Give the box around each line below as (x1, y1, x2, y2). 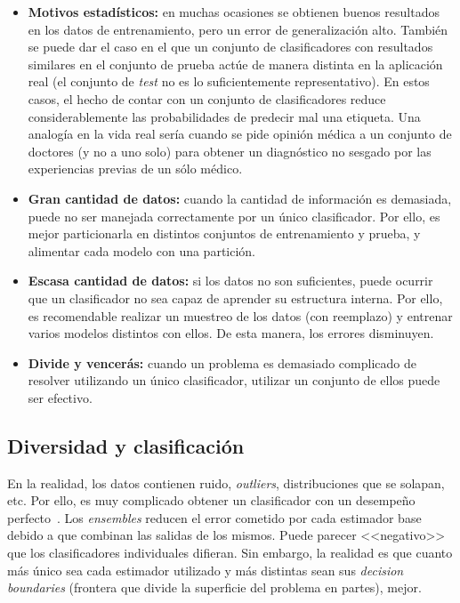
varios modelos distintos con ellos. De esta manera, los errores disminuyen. (28, 324, 434, 342)
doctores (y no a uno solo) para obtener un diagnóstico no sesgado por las (28, 141, 432, 160)
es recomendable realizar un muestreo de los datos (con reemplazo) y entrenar (28, 306, 453, 325)
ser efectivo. (28, 388, 93, 406)
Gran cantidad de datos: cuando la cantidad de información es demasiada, (28, 189, 452, 207)
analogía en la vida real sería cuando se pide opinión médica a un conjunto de (28, 125, 452, 143)
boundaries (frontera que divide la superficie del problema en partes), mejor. (7, 578, 422, 597)
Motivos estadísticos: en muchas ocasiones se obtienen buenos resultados (28, 3, 440, 20)
